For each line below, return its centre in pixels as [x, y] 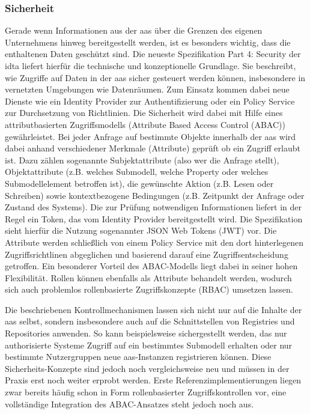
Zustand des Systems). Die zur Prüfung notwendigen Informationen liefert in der [153, 207]
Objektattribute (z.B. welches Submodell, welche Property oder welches [137, 172]
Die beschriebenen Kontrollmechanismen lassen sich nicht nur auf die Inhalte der [153, 309]
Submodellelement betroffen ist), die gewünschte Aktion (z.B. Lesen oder [139, 183]
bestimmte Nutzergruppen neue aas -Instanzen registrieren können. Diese [138, 357]
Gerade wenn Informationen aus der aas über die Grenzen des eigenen [134, 30]
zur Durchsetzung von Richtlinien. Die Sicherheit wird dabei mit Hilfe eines [144, 113]
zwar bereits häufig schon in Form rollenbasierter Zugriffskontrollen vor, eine [146, 392]
